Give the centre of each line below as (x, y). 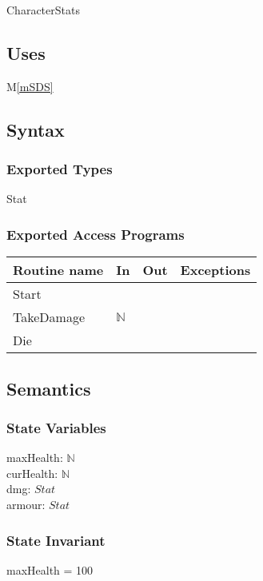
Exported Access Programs (96, 234)
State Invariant (56, 540)
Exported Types (60, 169)
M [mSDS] (30, 86)
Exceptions (215, 270)
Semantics (49, 388)
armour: (26, 504)
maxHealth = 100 (50, 569)
